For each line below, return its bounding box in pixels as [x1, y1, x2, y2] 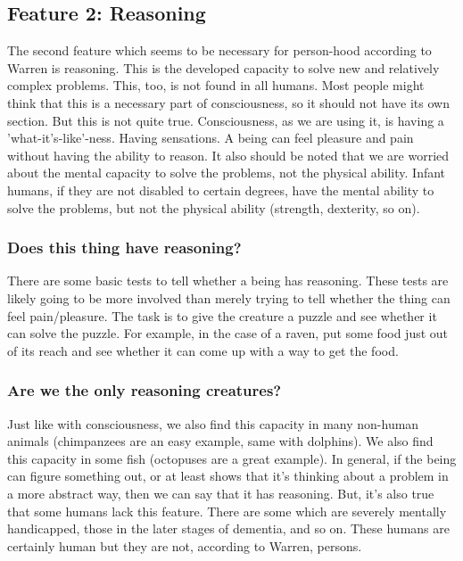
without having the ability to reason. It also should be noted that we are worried [7, 145, 450, 164]
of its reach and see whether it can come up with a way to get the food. [7, 341, 399, 359]
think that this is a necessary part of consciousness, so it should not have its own [7, 93, 450, 111]
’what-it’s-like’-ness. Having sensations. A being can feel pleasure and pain [7, 128, 414, 147]
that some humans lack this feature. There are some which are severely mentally [7, 501, 447, 520]
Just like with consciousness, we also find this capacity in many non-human [7, 414, 419, 433]
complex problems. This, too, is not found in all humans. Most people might [7, 76, 425, 95]
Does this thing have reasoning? [7, 236, 242, 259]
